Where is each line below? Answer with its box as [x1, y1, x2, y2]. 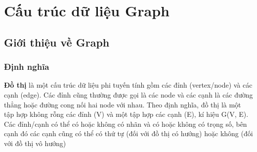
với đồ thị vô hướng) [4, 138, 66, 148]
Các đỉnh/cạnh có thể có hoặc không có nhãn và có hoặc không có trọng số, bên [4, 118, 247, 129]
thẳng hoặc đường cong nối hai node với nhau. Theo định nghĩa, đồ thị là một [4, 99, 241, 109]
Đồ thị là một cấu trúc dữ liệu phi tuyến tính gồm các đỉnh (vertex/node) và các [4, 80, 253, 90]
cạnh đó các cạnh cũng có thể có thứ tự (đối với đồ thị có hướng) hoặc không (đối [4, 128, 253, 139]
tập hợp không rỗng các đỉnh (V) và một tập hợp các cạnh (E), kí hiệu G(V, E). [4, 109, 249, 119]
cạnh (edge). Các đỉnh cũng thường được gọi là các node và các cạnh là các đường [4, 89, 253, 100]
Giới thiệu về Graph [4, 34, 110, 50]
